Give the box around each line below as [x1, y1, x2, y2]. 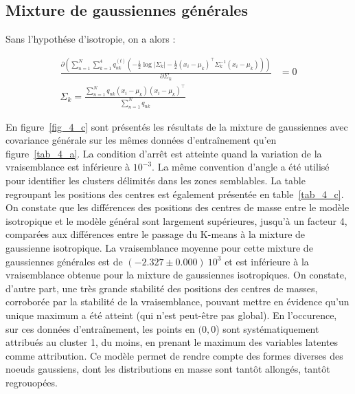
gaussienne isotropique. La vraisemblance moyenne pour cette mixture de [5, 240, 313, 254]
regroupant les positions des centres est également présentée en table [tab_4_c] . [5, 186, 344, 201]
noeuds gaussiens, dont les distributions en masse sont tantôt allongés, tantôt [5, 362, 330, 376]
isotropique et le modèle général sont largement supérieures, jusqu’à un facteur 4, [5, 213, 347, 228]
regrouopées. [5, 375, 58, 389]
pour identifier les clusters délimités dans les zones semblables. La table [5, 173, 306, 187]
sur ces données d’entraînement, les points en [5, 321, 195, 336]
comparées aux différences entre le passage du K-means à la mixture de [5, 227, 306, 241]
